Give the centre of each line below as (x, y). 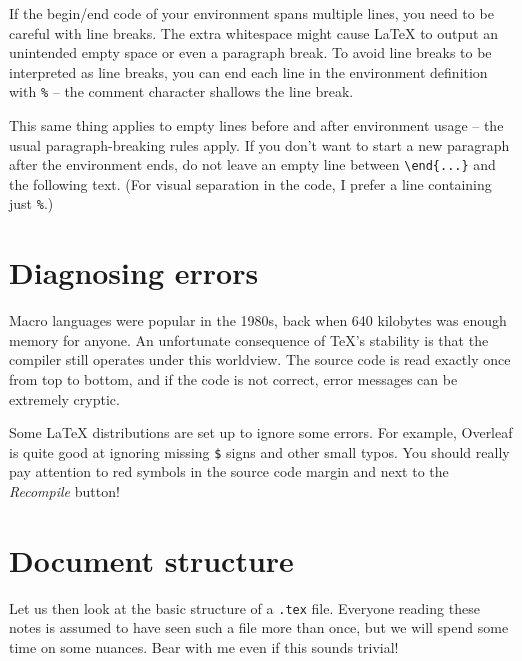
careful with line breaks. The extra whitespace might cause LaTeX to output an (253, 32)
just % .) (31, 203)
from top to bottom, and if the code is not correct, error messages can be (233, 379)
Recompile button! (64, 491)
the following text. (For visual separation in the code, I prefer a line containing (250, 183)
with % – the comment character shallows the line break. (181, 91)
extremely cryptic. (64, 398)
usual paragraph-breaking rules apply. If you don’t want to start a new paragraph (259, 144)
